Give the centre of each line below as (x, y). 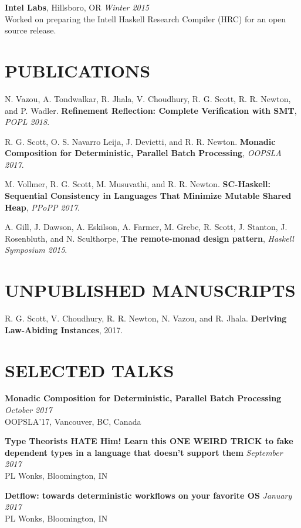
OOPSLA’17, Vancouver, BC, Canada (73, 421)
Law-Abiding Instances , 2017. (64, 329)
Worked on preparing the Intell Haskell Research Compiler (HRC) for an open (146, 18)
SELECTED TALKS (89, 370)
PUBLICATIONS (78, 70)
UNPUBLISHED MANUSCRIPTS (150, 290)
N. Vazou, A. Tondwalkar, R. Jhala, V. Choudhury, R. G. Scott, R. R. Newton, (148, 98)
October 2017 (28, 410)
